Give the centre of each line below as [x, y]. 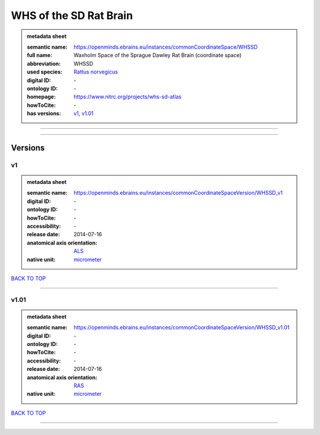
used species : [44, 72]
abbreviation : [44, 63]
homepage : [41, 97]
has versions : [44, 113]
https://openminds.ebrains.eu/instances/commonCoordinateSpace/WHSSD [166, 47]
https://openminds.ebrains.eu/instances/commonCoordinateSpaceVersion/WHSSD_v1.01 [182, 328]
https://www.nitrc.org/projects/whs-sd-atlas [128, 97]
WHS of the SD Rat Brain [72, 15]
